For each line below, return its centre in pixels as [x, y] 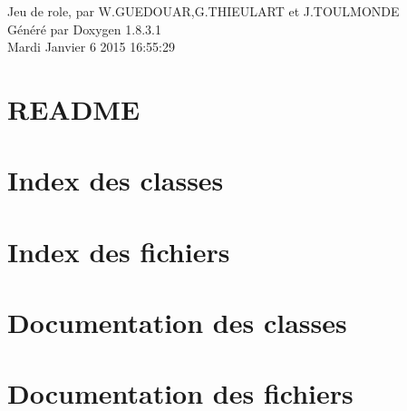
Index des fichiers [119, 251]
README [74, 108]
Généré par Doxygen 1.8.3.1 [84, 29]
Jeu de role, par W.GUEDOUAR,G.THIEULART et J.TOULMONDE [203, 11]
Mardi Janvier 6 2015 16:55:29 [92, 47]
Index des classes [116, 180]
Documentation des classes [177, 323]
